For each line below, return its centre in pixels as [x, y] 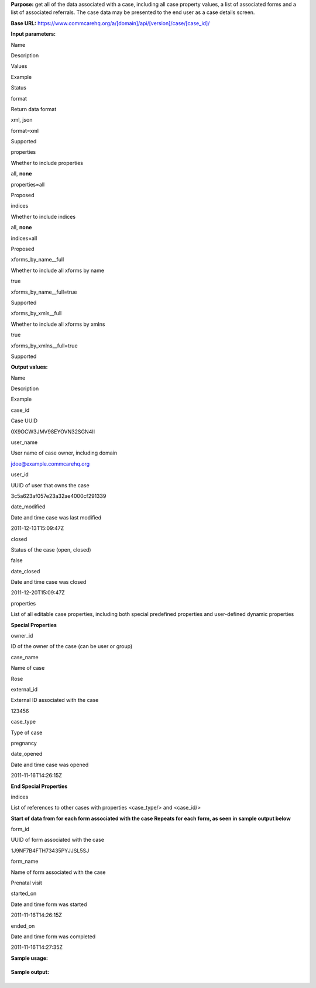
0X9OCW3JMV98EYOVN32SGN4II [53, 431]
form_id [20, 829]
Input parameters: [33, 34]
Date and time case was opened [50, 765]
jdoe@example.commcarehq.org [50, 464]
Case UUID [24, 421]
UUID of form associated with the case [58, 840]
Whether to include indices [43, 216]
